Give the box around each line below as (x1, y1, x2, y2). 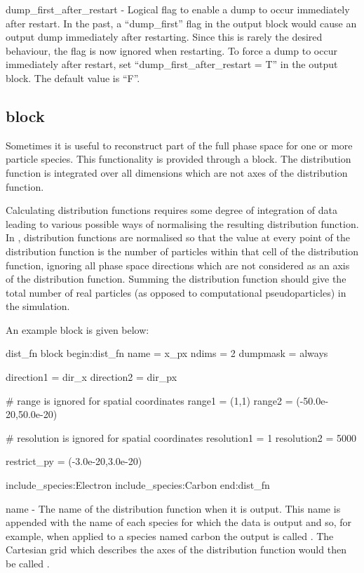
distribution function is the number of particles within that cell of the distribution (6, 243, 358, 258)
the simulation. (6, 299, 70, 314)
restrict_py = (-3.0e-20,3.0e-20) (6, 454, 142, 468)
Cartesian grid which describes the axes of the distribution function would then (6, 542, 346, 557)
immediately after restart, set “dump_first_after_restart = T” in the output (6, 57, 338, 72)
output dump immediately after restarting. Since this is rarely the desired (6, 29, 323, 44)
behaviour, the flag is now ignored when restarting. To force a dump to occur (6, 43, 337, 58)
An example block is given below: (6, 322, 149, 337)
